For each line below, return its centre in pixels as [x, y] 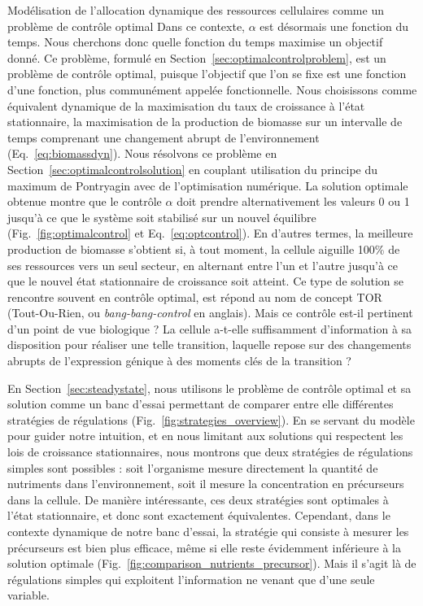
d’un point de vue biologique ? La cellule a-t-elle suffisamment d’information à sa [210, 328]
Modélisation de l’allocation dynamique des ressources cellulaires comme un [196, 10]
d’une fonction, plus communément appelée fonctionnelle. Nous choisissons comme [212, 89]
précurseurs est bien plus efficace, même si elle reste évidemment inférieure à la [204, 547]
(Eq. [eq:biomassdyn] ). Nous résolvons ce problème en [142, 153]
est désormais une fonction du [334, 26]
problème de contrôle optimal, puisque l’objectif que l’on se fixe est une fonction [207, 74]
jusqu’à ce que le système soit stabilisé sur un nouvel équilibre [162, 217]
